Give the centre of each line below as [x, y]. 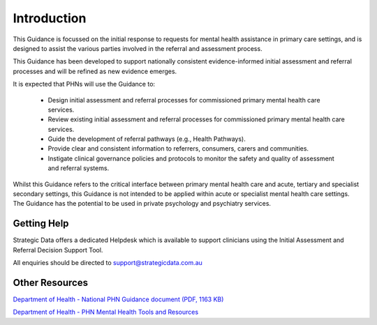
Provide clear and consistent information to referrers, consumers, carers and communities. [178, 149]
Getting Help [41, 224]
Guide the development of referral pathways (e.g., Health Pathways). [147, 139]
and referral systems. [79, 168]
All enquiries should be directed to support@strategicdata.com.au [108, 263]
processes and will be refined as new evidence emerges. [95, 71]
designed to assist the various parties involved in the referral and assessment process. [138, 48]
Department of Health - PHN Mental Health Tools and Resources [106, 312]
